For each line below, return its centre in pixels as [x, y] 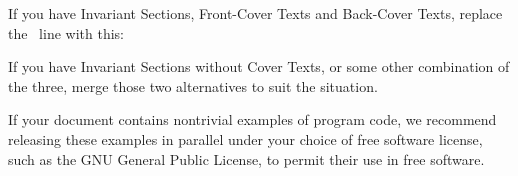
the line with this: [66, 32]
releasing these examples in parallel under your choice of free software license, [245, 138]
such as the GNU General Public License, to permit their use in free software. [246, 158]
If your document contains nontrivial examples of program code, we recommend [252, 119]
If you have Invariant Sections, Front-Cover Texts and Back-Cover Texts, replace [255, 13]
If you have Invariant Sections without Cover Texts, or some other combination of [259, 66]
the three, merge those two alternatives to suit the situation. [193, 85]
